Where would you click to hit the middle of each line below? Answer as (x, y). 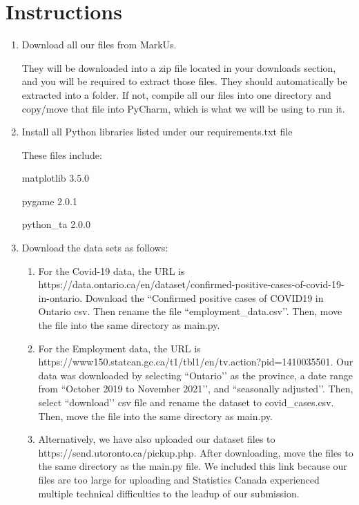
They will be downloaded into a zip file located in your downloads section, (179, 67)
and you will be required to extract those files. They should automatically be (184, 81)
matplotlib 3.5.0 (56, 178)
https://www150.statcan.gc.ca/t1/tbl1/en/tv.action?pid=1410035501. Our (196, 362)
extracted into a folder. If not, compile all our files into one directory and (176, 94)
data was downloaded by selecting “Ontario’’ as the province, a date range (195, 375)
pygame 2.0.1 (49, 201)
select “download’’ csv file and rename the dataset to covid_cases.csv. (186, 402)
